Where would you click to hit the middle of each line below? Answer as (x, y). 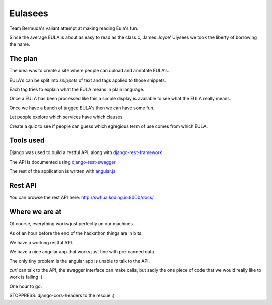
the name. (20, 44)
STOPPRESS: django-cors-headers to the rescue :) (62, 296)
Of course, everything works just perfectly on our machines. (72, 224)
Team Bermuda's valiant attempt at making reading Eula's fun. (74, 28)
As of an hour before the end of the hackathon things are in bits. (76, 233)
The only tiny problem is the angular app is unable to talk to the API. (80, 261)
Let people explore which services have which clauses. (67, 117)
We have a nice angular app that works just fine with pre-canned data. (82, 252)
